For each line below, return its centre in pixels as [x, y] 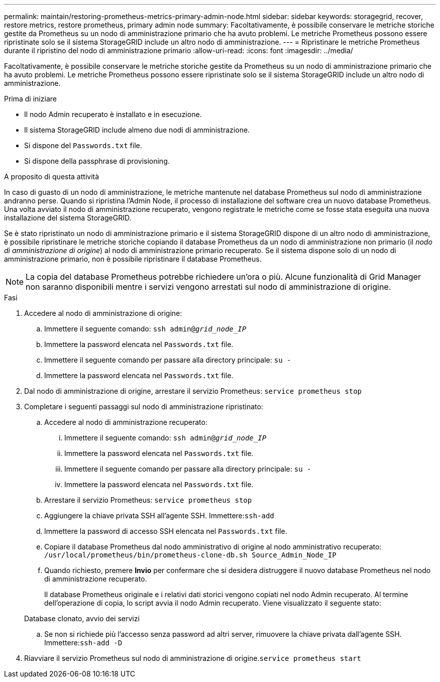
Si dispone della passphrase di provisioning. [97, 161]
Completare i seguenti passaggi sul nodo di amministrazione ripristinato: [144, 407]
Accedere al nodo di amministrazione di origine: [103, 313]
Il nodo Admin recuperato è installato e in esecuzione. [113, 114]
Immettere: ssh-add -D [83, 643]
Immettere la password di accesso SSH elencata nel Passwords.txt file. [166, 531]
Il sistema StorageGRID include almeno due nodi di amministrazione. [137, 130]
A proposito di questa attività [52, 177]
